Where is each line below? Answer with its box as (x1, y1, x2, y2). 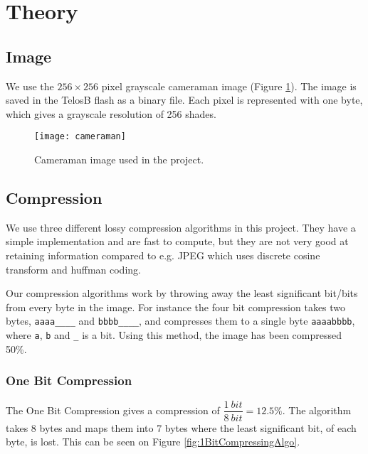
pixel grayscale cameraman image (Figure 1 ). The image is (101, 78, 357, 93)
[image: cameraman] (34, 131, 126, 142)
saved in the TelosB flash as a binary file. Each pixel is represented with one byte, (6, 92, 363, 107)
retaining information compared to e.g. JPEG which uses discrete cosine (6, 248, 320, 262)
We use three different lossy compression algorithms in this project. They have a (6, 220, 356, 234)
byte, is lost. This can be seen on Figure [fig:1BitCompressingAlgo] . (6, 434, 300, 449)
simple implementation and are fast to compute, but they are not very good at (6, 234, 349, 249)
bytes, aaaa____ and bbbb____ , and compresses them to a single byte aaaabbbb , (6, 313, 355, 328)
